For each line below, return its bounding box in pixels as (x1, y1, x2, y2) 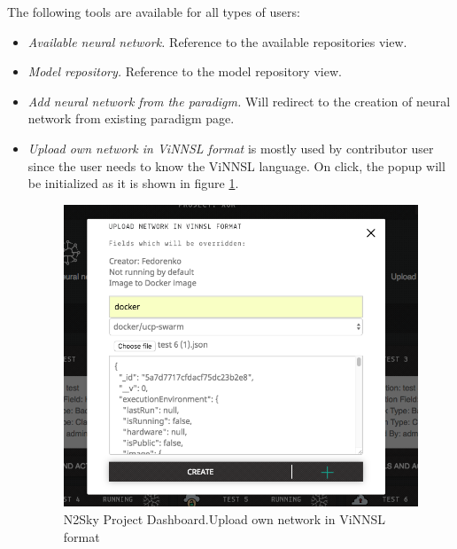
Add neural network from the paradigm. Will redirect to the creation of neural (27, 91, 451, 110)
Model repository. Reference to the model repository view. (27, 62, 342, 81)
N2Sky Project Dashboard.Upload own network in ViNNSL (63, 510, 386, 529)
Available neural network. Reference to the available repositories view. (27, 32, 407, 51)
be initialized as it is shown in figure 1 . (27, 174, 239, 192)
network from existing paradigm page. (27, 109, 235, 128)
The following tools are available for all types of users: (7, 3, 300, 20)
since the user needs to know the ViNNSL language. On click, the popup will (27, 156, 445, 175)
